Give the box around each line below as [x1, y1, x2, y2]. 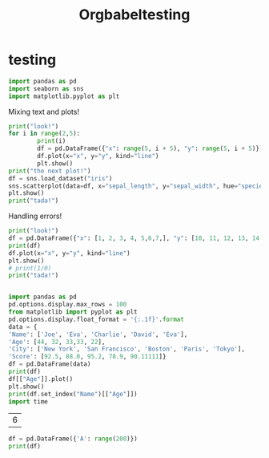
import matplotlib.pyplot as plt [8, 92, 120, 100]
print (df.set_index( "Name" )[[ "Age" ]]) [8, 390, 138, 398]
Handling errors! [8, 211, 62, 221]
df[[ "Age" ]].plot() [8, 375, 74, 383]
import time [8, 397, 48, 406]
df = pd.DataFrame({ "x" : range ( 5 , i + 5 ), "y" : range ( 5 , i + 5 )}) [37, 144, 263, 153]
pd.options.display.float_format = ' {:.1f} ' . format [8, 315, 184, 323]
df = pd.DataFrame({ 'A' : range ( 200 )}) [8, 435, 138, 443]
